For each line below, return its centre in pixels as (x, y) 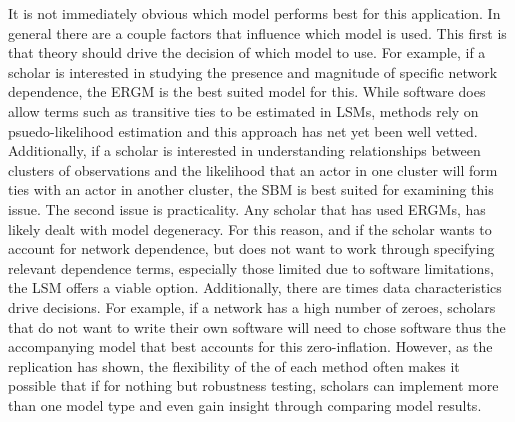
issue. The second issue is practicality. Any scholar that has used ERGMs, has (247, 208)
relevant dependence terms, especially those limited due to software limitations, (251, 267)
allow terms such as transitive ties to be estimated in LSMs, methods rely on (243, 110)
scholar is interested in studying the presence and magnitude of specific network (253, 71)
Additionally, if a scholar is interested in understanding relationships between (244, 150)
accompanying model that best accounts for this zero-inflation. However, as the (250, 346)
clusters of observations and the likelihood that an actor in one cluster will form (253, 169)
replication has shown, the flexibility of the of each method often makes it (234, 365)
